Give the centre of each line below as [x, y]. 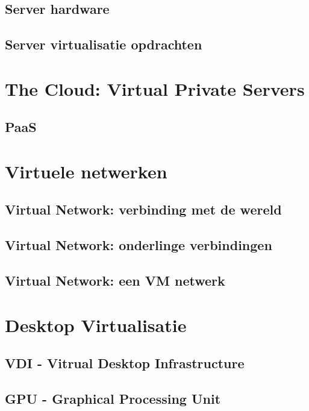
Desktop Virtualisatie [96, 325]
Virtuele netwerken [86, 171]
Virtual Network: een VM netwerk [115, 281]
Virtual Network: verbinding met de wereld [143, 209]
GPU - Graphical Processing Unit [113, 398]
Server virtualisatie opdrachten [104, 44]
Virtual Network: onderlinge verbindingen [139, 245]
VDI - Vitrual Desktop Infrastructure [125, 363]
